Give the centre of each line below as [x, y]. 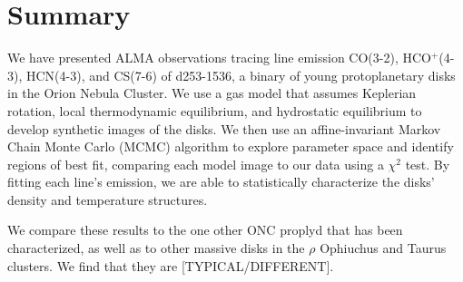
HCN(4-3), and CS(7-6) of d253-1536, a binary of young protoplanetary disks [241, 75]
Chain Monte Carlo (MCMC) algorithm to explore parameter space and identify [231, 146]
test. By [428, 164]
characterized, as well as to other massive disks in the [156, 248]
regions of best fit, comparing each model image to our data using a [196, 164]
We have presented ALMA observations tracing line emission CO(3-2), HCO [219, 58]
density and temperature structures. [108, 199]
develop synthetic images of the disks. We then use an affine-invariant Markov [224, 128]
